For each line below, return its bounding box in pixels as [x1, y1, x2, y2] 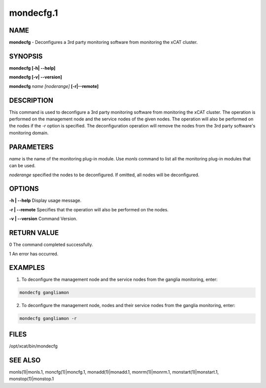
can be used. [9, 163, 36, 169]
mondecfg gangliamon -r [19, 316, 77, 321]
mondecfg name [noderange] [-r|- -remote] [9, 83, 99, 89]
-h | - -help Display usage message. [9, 197, 82, 203]
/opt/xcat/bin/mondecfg [9, 343, 58, 349]
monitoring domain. [9, 130, 49, 136]
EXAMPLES [9, 264, 45, 272]
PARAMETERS [9, 143, 54, 151]
